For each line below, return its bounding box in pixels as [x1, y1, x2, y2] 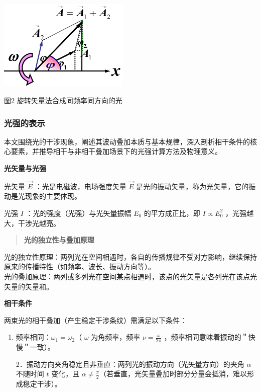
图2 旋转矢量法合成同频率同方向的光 [4, 95, 122, 105]
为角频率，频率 [91, 332, 141, 342]
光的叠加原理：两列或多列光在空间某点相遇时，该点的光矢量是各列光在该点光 [4, 271, 257, 281]
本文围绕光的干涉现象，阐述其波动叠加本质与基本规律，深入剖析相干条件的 [4, 136, 250, 146]
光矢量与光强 [4, 163, 46, 173]
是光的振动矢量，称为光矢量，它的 [136, 181, 249, 191]
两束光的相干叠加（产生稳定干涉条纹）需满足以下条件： [4, 315, 187, 325]
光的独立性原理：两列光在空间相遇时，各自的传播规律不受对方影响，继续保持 [4, 251, 257, 262]
